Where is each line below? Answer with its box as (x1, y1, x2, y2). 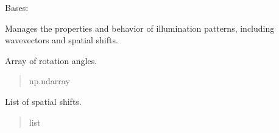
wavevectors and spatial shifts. (5, 34, 118, 46)
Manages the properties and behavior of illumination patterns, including (5, 21, 275, 34)
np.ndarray (29, 74, 70, 87)
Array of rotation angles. (5, 54, 97, 66)
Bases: (5, 1, 29, 13)
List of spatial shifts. (5, 95, 82, 107)
